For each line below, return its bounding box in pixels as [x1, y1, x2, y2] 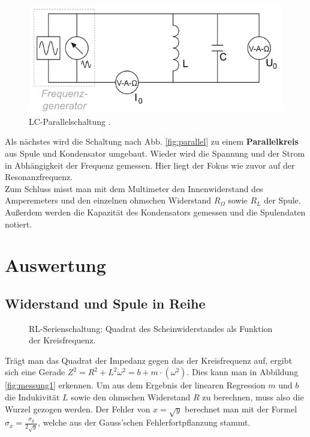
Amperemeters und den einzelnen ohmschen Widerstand [5, 194, 212, 206]
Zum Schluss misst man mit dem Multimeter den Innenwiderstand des [5, 182, 263, 194]
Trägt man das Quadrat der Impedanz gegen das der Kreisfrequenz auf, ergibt [5, 354, 292, 366]
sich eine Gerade [5, 366, 65, 378]
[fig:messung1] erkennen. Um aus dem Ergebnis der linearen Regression [5, 379, 266, 391]
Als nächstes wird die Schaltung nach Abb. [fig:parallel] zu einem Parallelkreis [5, 135, 299, 148]
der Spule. [264, 194, 301, 206]
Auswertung [5, 253, 106, 277]
